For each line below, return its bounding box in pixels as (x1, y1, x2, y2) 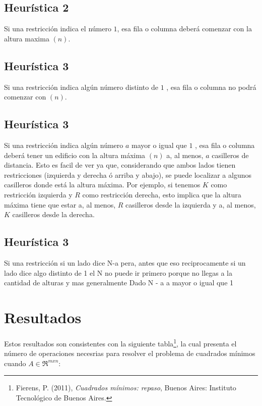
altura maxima (4, 33, 49, 43)
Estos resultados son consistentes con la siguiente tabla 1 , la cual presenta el (4, 336, 237, 348)
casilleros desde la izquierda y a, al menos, (125, 199, 256, 210)
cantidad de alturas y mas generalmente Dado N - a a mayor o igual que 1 (4, 277, 234, 288)
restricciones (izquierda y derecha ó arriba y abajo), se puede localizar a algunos (4, 169, 251, 180)
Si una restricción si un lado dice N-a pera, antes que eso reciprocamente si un (4, 257, 246, 268)
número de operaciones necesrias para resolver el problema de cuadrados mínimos (4, 348, 255, 359)
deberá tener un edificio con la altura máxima (4, 149, 146, 160)
